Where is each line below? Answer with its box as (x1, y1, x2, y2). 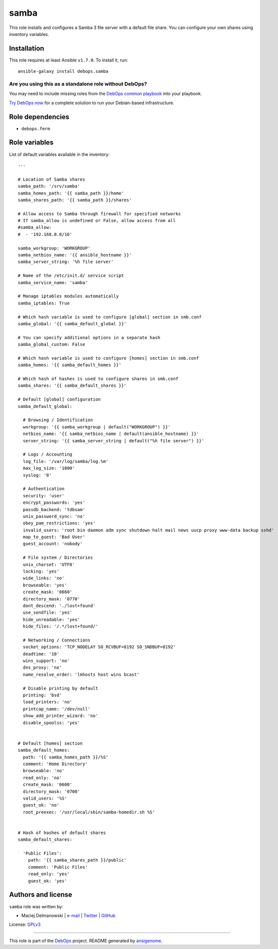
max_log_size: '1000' (23, 465, 75, 471)
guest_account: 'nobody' (23, 541, 83, 546)
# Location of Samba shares (18, 176, 85, 182)
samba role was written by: (9, 903, 63, 909)
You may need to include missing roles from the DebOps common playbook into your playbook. (9, 91, 202, 97)
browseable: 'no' (23, 768, 65, 774)
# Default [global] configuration (18, 397, 101, 403)
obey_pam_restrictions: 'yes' (23, 520, 96, 526)
